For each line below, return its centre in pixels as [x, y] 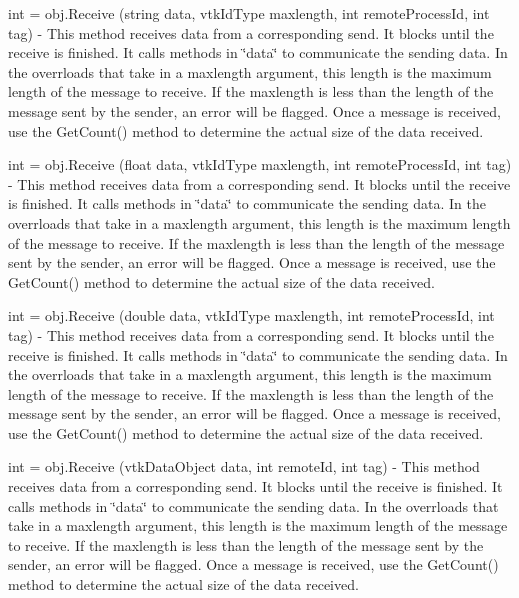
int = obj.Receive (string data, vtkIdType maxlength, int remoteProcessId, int [249, 13]
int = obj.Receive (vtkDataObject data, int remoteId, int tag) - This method [244, 466]
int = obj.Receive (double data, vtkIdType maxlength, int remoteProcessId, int [251, 315]
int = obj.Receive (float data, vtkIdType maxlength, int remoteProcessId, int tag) [260, 164]
